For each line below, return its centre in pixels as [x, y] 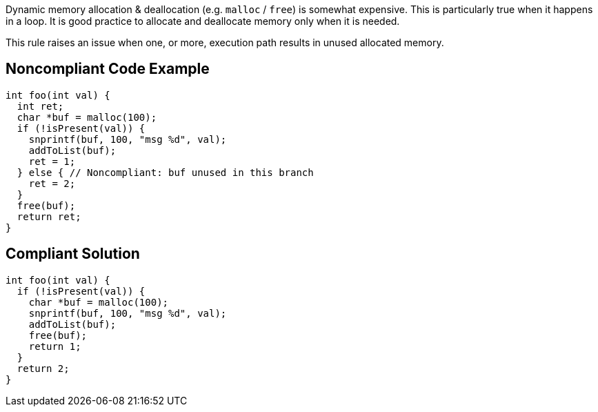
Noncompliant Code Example [108, 69]
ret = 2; [52, 183]
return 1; [55, 346]
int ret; [40, 106]
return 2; [43, 368]
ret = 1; [52, 161]
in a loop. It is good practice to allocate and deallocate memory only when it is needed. [203, 21]
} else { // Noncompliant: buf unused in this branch [165, 172]
